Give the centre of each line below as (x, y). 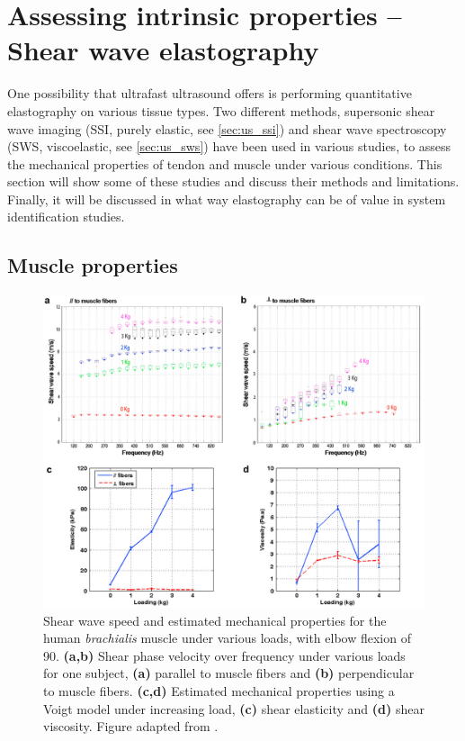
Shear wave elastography (163, 50)
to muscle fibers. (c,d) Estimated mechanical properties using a (219, 691)
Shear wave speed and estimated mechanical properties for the (215, 620)
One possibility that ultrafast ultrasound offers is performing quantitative (210, 93)
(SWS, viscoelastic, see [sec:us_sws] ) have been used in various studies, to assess (229, 146)
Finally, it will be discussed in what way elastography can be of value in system (227, 199)
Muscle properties (93, 265)
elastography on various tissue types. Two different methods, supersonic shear (221, 110)
